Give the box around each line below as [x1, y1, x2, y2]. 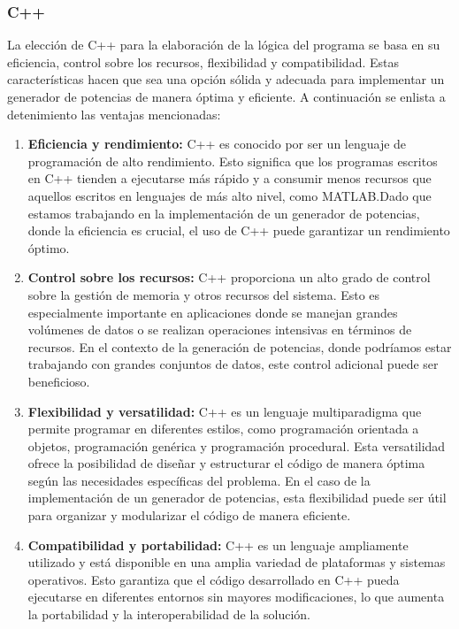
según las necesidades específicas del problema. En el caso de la [27, 471, 371, 489]
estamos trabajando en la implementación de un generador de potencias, [27, 203, 420, 222]
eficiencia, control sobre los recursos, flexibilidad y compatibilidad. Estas [7, 52, 400, 71]
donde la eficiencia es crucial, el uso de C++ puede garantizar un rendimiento [27, 221, 450, 240]
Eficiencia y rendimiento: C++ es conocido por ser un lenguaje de [27, 134, 407, 153]
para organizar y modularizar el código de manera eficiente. [27, 506, 351, 525]
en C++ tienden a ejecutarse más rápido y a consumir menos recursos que [27, 169, 432, 188]
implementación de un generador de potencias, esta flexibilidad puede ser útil [27, 488, 447, 507]
